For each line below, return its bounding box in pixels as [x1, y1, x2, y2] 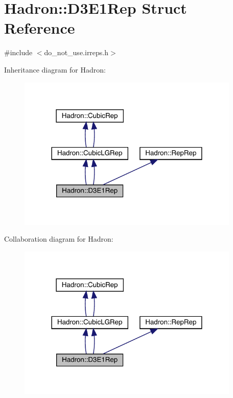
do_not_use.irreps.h [44, 47, 109, 58]
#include [4, 47, 33, 58]
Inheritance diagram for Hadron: [4, 64, 106, 75]
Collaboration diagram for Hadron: [4, 233, 113, 244]
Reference [4, 17, 75, 38]
